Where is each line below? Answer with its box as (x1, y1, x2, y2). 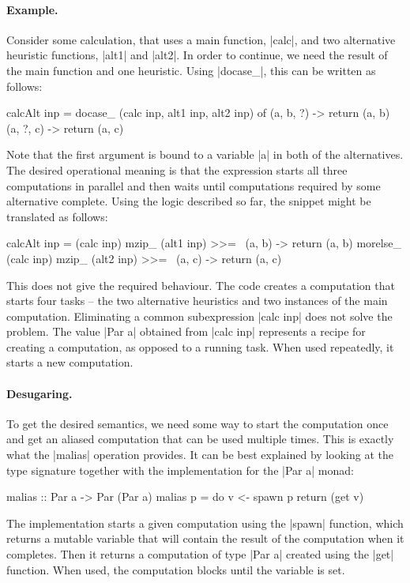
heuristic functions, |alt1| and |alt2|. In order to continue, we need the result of (6, 47, 388, 63)
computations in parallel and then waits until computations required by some (6, 177, 381, 194)
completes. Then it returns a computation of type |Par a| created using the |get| (6, 546, 394, 562)
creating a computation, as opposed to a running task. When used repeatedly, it (6, 338, 394, 355)
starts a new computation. (6, 354, 134, 370)
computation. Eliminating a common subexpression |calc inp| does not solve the (6, 307, 393, 324)
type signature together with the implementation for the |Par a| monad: (6, 461, 354, 478)
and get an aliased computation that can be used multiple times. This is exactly (6, 431, 394, 447)
